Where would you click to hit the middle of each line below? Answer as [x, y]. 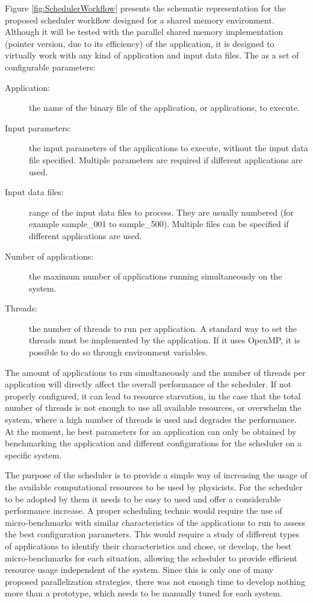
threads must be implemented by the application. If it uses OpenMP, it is [165, 340]
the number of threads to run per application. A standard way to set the [163, 328]
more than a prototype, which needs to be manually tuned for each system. [144, 593]
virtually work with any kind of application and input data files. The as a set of [152, 55]
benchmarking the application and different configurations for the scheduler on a [153, 443]
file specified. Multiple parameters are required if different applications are [166, 159]
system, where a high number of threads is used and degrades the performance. [151, 420]
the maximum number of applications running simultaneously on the [156, 276]
